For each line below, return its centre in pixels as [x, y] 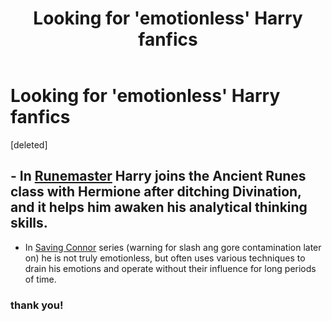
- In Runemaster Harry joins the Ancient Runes [158, 176]
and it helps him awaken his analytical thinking [159, 207]
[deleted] [29, 144]
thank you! [37, 305]
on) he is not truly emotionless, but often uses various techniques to [165, 258]
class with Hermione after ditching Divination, [156, 192]
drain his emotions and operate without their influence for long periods [170, 268]
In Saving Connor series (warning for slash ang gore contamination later [173, 247]
